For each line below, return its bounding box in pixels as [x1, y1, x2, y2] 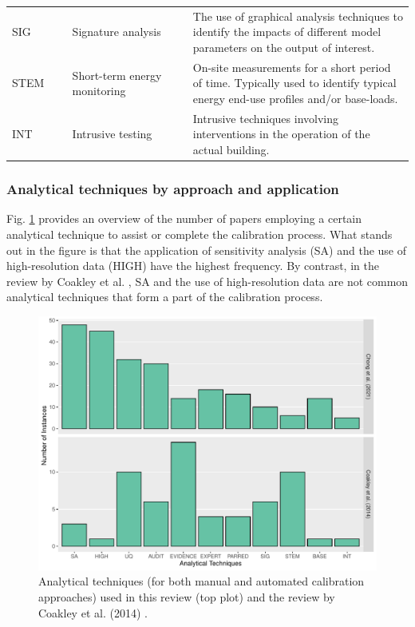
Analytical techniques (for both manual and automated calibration [38, 573, 365, 589]
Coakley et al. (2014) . [38, 604, 148, 621]
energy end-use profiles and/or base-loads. [192, 89, 398, 106]
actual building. [192, 141, 270, 157]
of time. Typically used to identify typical [192, 74, 397, 91]
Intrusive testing [72, 125, 152, 142]
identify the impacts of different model [192, 23, 381, 40]
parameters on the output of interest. [192, 38, 375, 55]
